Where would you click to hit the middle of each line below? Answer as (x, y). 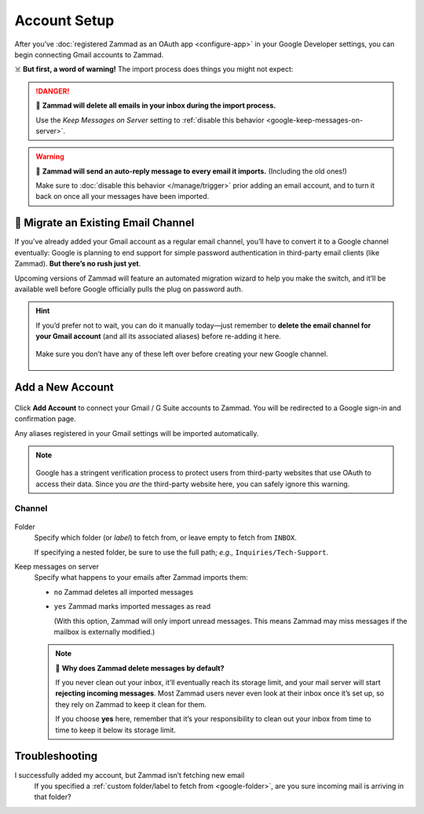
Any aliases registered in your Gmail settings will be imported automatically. (137, 433)
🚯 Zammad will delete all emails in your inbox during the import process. (156, 105)
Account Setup (64, 20)
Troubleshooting (56, 756)
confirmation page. (45, 419)
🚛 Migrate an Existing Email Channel (104, 223)
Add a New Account (64, 388)
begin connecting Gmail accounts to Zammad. (89, 54)
